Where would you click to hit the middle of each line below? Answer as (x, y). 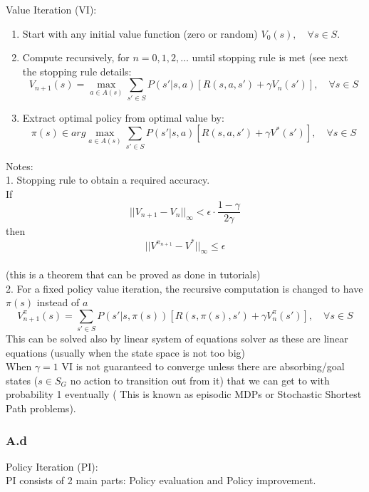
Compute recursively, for (76, 57)
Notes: (20, 166)
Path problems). (41, 408)
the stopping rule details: (77, 71)
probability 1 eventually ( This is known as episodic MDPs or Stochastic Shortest (184, 394)
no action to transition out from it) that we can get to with (200, 380)
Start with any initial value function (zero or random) (140, 33)
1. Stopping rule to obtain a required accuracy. (108, 180)
